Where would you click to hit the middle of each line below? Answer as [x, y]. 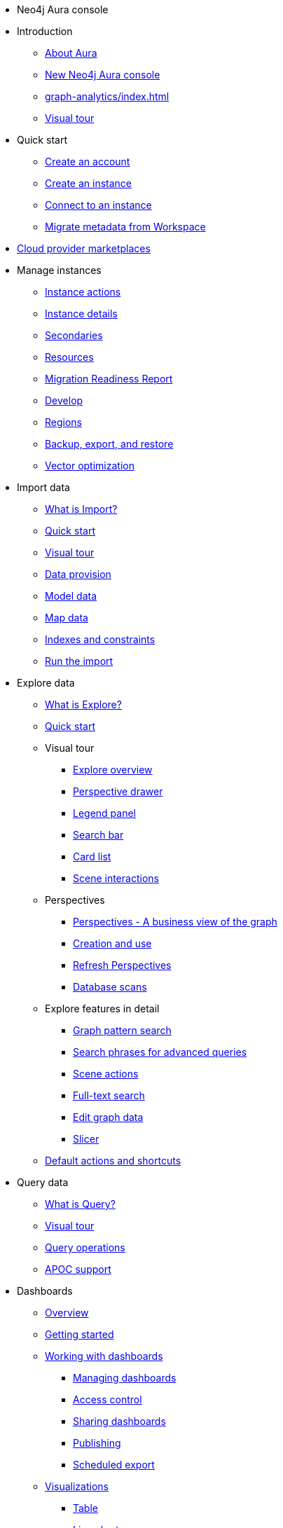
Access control [108, 1399]
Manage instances [59, 270]
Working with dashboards [104, 1356]
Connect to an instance [98, 205]
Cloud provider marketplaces [84, 248]
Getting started [80, 1334]
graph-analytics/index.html [107, 96]
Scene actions [106, 1074]
